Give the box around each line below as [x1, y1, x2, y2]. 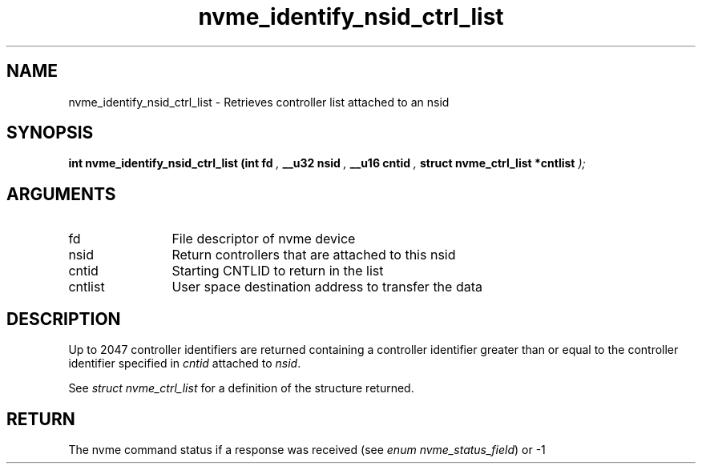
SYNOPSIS [6, 123, 94, 143]
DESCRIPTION [6, 308, 121, 329]
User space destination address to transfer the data [171, 279, 482, 295]
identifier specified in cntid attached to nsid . [68, 356, 301, 371]
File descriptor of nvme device [171, 231, 356, 247]
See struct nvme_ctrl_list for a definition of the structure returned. [68, 381, 414, 396]
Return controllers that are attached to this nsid [171, 247, 456, 263]
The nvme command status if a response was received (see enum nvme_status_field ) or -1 [68, 442, 546, 456]
